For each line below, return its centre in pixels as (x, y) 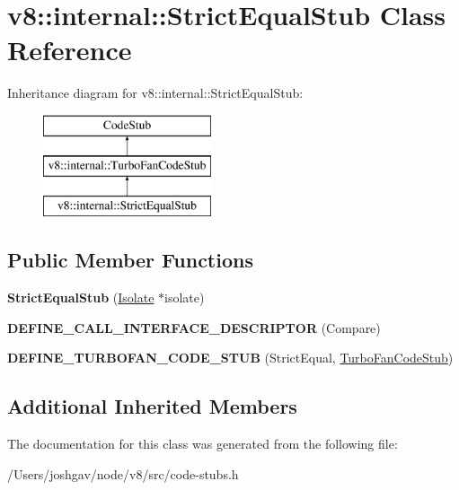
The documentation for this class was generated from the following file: (203, 444)
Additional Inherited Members (152, 406)
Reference (70, 50)
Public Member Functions (130, 260)
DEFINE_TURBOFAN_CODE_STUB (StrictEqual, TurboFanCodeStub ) (230, 358)
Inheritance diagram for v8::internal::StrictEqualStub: (155, 93)
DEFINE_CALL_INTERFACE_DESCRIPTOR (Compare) (194, 327)
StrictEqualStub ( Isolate (81, 297)
